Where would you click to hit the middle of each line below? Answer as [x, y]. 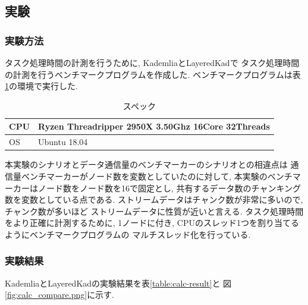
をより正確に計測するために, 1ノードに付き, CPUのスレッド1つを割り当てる [152, 223]
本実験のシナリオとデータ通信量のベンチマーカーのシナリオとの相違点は [146, 164]
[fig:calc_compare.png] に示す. [60, 295]
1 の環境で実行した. [41, 86]
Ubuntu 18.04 [63, 142]
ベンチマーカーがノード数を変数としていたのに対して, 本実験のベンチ [157, 176]
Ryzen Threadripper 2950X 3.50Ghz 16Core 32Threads [154, 126]
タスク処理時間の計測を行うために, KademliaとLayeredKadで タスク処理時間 [152, 62]
